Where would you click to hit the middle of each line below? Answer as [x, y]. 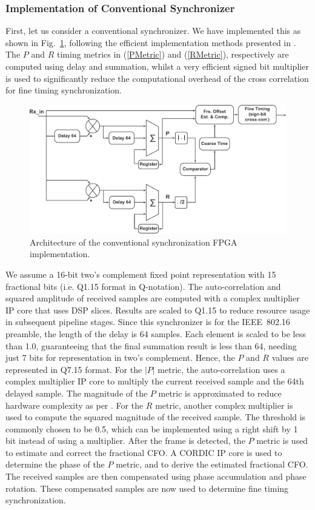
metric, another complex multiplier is [224, 405]
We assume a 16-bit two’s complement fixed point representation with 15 [141, 274]
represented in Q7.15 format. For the [74, 369]
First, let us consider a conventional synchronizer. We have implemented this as [153, 31]
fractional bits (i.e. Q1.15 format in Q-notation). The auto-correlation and [143, 286]
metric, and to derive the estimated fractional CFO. [212, 464]
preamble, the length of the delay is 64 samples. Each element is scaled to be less [156, 333]
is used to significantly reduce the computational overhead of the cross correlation [157, 78]
